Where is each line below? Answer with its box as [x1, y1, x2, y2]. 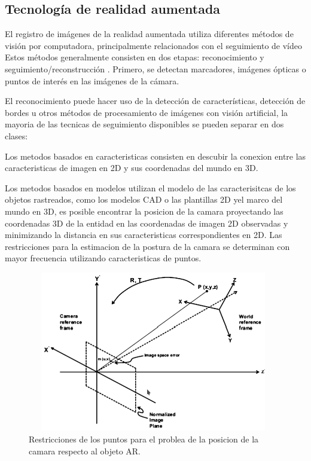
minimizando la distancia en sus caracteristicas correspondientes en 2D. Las [5, 228, 282, 241]
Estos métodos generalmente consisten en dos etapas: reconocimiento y [5, 51, 264, 63]
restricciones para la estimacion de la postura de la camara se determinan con [5, 240, 290, 252]
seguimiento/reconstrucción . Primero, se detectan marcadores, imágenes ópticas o [5, 62, 306, 75]
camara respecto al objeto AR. [29, 444, 141, 457]
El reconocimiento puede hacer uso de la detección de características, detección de [5, 94, 306, 107]
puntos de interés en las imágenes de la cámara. [5, 74, 179, 87]
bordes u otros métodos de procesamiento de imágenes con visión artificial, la [5, 106, 288, 118]
